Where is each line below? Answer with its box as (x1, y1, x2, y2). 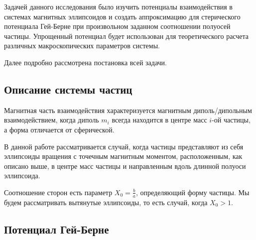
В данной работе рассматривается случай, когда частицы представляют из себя (4, 141, 244, 151)
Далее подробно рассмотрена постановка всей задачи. (4, 57, 167, 67)
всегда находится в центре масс (112, 115, 207, 125)
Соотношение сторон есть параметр (4, 187, 113, 197)
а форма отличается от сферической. (4, 124, 115, 134)
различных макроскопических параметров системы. (4, 40, 160, 51)
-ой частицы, (212, 115, 251, 125)
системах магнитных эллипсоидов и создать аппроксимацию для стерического (4, 11, 241, 21)
